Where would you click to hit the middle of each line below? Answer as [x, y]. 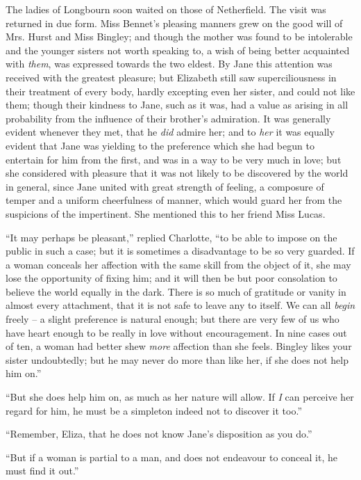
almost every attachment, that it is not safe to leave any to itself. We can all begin [180, 305]
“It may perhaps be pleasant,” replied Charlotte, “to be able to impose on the [171, 237]
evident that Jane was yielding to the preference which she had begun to [160, 145]
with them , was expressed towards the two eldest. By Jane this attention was [169, 64]
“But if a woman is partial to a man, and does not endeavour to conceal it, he [171, 457]
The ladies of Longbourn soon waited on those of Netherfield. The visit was [166, 9]
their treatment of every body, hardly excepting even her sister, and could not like [180, 91]
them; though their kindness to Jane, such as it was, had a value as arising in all [177, 105]
